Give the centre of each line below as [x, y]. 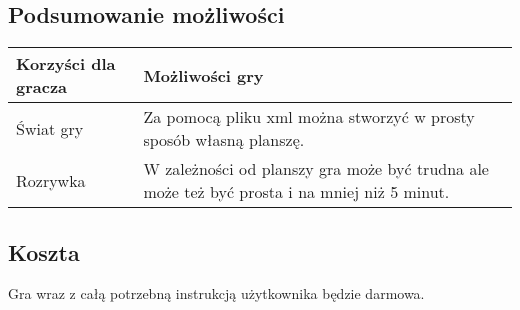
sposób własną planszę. [224, 140]
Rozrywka [51, 180]
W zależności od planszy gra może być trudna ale [316, 169]
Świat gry [50, 128]
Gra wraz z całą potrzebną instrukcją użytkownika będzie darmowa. [216, 293]
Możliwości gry [203, 75]
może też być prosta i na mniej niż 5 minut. [296, 192]
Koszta [44, 251]
